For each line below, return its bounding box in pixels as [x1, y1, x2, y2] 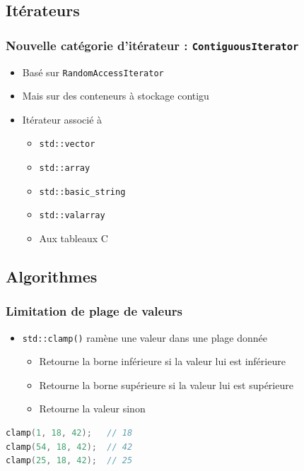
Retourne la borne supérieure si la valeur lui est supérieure [39, 377, 293, 392]
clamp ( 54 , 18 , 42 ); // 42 [6, 441, 133, 452]
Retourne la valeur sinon [39, 401, 146, 416]
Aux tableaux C [39, 231, 108, 246]
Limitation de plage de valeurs [6, 302, 182, 320]
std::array [39, 163, 90, 174]
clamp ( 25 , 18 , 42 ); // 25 [6, 455, 133, 466]
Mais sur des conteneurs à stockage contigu [22, 88, 209, 103]
